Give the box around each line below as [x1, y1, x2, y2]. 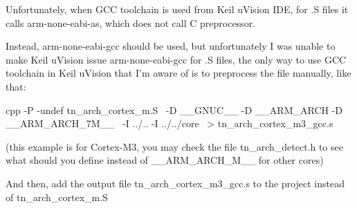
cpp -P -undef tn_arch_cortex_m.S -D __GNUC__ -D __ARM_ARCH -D [6, 102, 343, 117]
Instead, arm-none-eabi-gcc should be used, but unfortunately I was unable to [6, 39, 336, 53]
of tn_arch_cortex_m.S [6, 189, 108, 204]
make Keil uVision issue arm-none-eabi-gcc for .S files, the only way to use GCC [6, 52, 347, 66]
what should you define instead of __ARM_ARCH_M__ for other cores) [6, 153, 324, 167]
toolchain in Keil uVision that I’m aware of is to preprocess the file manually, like [6, 66, 351, 80]
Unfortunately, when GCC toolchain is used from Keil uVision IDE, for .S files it [6, 2, 349, 16]
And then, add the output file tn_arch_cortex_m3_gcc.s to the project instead [6, 176, 345, 190]
